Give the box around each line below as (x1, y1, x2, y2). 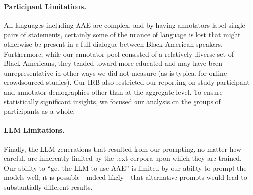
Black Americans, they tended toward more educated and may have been (4, 58, 222, 68)
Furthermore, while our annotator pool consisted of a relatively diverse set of (4, 48, 234, 58)
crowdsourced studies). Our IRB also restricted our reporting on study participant (4, 77, 250, 87)
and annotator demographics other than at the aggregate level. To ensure (4, 86, 223, 97)
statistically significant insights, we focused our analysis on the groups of (4, 96, 221, 106)
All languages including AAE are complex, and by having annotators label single (4, 19, 245, 30)
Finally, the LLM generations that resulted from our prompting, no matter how (4, 143, 242, 154)
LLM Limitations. (4, 125, 65, 135)
